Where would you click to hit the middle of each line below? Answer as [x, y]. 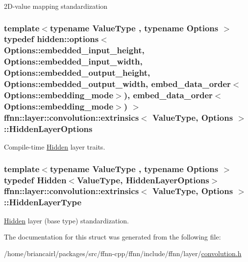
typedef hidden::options [51, 39]
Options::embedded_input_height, [74, 50]
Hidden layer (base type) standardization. [66, 220]
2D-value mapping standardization [56, 6]
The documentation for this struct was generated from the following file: [112, 237]
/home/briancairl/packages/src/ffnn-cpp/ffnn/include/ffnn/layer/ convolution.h [123, 253]
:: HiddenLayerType [43, 202]
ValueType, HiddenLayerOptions [143, 180]
